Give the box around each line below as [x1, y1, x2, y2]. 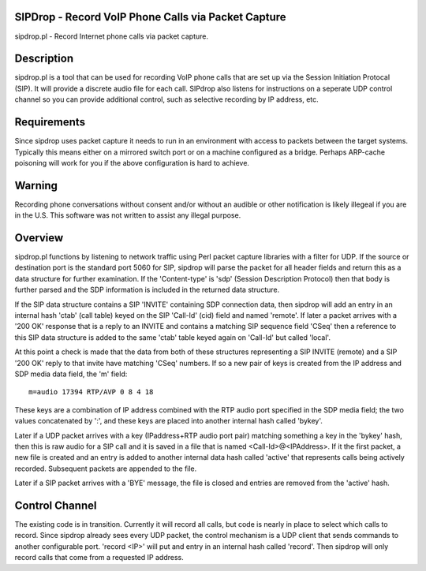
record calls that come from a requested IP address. [14, 553, 185, 562]
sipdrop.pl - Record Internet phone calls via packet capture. [14, 32, 209, 41]
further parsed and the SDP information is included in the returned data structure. [14, 285, 280, 295]
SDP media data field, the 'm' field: [14, 369, 128, 379]
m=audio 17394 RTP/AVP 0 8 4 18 [28, 387, 154, 397]
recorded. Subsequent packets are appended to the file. [14, 464, 197, 473]
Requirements [14, 115, 86, 129]
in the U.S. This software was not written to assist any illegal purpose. [14, 211, 241, 220]
